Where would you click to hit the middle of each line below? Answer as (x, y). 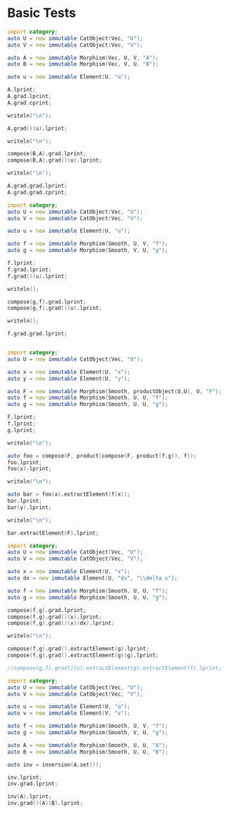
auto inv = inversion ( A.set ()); (55, 765)
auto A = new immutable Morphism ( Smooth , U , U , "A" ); (88, 745)
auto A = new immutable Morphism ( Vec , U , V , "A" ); (83, 58)
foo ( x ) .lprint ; (30, 469)
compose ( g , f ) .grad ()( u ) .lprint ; (55, 309)
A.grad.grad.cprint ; (38, 192)
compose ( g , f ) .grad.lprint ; (47, 301)
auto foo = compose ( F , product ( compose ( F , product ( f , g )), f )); (102, 456)
